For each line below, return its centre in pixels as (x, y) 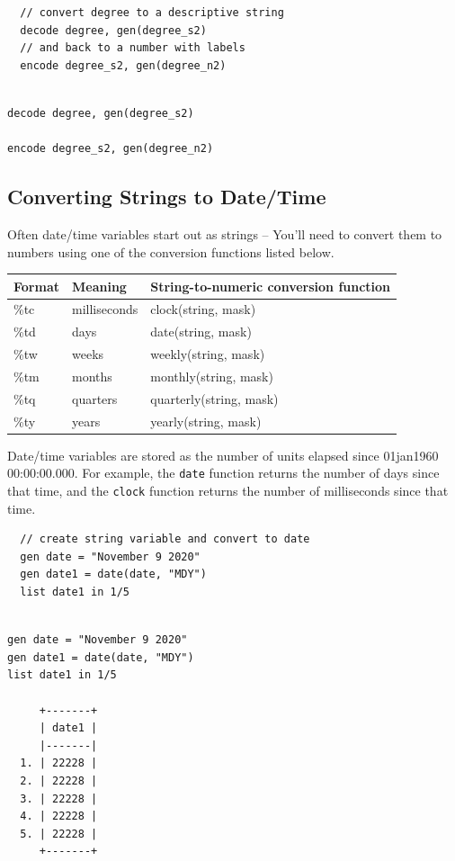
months (92, 377)
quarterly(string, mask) (214, 398)
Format (36, 286)
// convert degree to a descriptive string (152, 13)
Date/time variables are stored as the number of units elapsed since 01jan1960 (223, 455)
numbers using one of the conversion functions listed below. (171, 251)
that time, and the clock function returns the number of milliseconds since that (228, 491)
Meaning (99, 286)
